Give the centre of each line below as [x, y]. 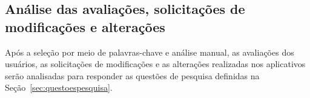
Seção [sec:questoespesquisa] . [59, 87]
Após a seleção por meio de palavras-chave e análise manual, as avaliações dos [150, 52]
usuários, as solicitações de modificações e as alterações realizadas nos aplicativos [155, 64]
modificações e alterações [85, 26]
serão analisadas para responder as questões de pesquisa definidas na [132, 75]
